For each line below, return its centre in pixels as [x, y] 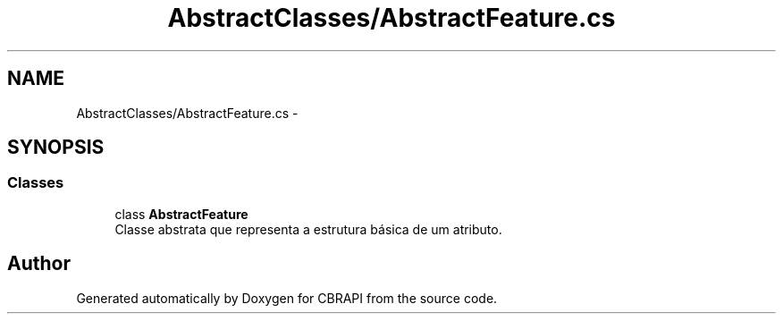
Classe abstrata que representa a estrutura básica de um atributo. [308, 229]
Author [39, 264]
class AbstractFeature [181, 214]
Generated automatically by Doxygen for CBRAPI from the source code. [287, 298]
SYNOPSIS [56, 148]
